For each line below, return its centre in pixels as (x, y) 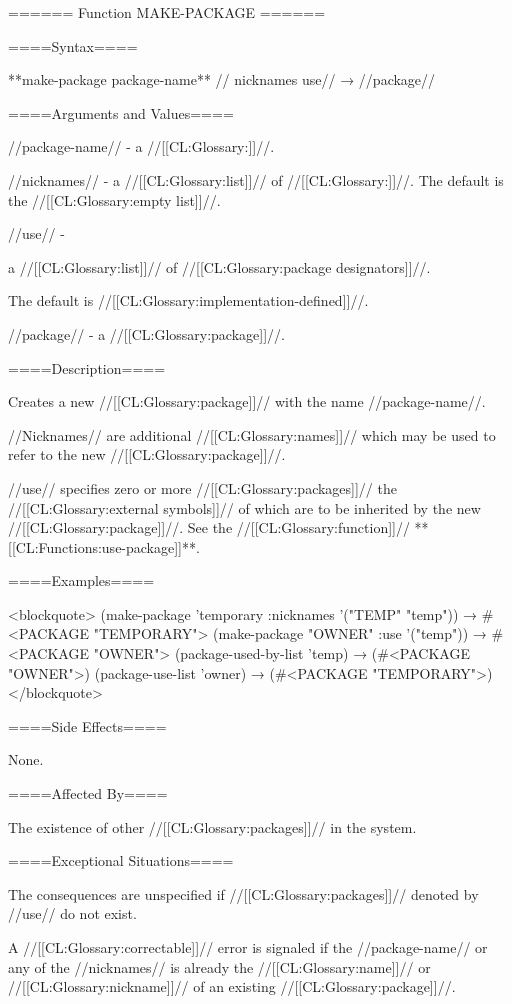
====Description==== (87, 367)
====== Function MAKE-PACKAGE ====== (167, 12)
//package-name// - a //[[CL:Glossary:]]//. (141, 146)
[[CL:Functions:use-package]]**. (104, 546)
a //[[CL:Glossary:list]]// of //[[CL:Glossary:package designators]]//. (219, 266)
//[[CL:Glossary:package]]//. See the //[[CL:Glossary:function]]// (209, 527)
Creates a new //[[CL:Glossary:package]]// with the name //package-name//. (247, 401)
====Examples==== (81, 580)
